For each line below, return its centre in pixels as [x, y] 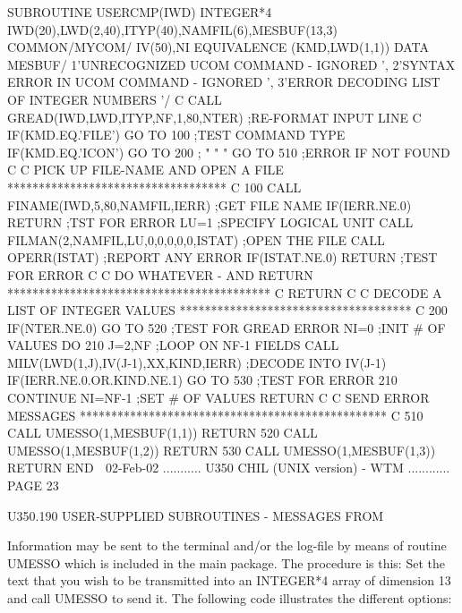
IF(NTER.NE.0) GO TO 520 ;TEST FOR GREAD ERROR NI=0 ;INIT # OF [227, 327]
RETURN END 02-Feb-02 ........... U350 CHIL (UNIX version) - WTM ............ [229, 468]
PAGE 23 [33, 485]
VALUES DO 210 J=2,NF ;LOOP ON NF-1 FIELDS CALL [173, 345]
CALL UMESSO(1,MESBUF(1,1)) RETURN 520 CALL [163, 433]
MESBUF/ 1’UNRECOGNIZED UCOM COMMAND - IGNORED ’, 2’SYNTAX [231, 64]
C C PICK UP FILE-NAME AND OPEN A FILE [145, 170]
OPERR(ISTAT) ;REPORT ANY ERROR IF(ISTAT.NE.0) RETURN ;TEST [222, 257]
